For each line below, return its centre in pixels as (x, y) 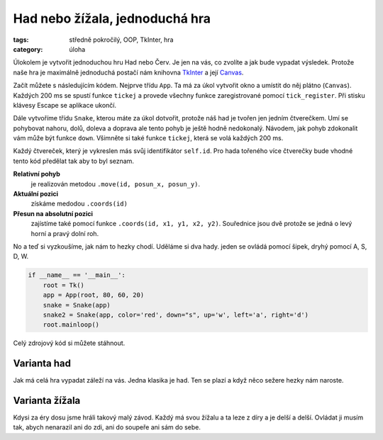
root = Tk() (64, 285)
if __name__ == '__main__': (77, 275)
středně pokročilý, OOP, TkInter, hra (121, 40)
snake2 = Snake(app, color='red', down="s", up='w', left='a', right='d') (176, 315)
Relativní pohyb (37, 174)
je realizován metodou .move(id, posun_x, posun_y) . (116, 184)
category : (28, 49)
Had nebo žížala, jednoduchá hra (112, 18)
